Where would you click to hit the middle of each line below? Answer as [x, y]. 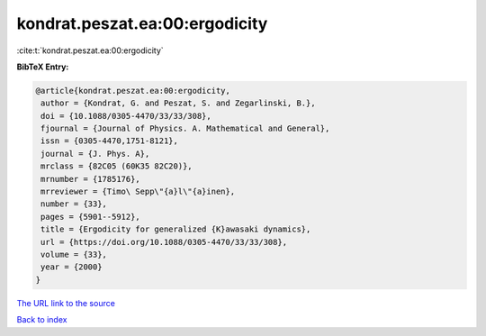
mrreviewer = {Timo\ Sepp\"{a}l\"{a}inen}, [138, 192]
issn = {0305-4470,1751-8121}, [110, 141]
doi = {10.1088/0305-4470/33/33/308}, [126, 116]
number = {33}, [74, 204]
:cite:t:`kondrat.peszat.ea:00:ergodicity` [90, 50]
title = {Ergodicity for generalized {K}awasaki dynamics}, [176, 229]
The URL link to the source [66, 303]
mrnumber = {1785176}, [91, 179]
